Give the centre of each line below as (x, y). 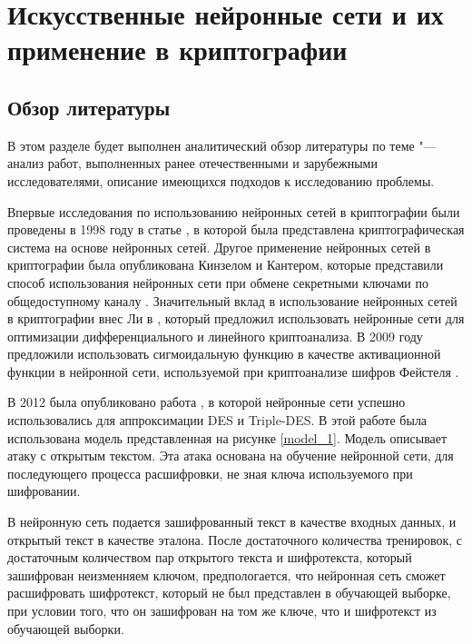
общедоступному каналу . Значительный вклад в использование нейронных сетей (232, 300)
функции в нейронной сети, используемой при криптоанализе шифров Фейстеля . (233, 371)
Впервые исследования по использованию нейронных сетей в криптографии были (234, 211)
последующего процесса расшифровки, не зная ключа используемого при (210, 473)
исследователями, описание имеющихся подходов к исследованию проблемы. (221, 180)
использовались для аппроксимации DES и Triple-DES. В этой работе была (217, 420)
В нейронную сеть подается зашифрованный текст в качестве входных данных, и (232, 522)
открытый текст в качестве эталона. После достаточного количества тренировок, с (235, 539)
